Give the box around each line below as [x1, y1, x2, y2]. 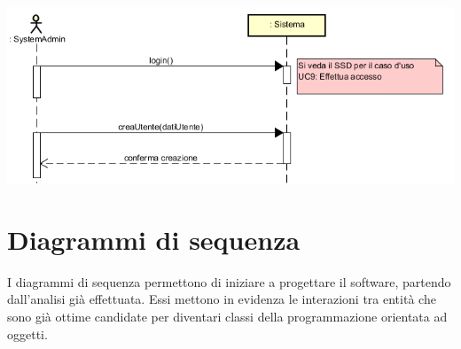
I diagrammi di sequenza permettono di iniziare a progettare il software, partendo [7, 272, 451, 291]
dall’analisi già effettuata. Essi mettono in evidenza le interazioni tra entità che [7, 290, 436, 308]
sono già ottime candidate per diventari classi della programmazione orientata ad [7, 307, 448, 326]
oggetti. [7, 324, 48, 343]
